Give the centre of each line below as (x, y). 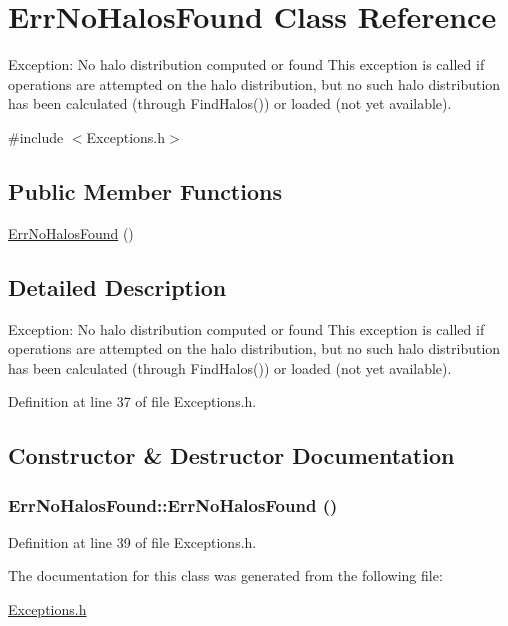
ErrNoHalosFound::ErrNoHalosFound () (173, 504)
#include (36, 136)
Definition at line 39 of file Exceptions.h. (132, 541)
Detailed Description (117, 286)
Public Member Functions (145, 190)
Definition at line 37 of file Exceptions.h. (132, 401)
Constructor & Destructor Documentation (231, 455)
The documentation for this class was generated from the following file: (225, 575)
